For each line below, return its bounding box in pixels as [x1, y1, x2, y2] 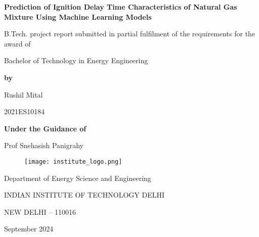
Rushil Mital [4, 89, 43, 100]
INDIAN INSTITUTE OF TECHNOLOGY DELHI [4, 189, 165, 200]
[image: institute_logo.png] [24, 158, 122, 165]
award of [4, 38, 31, 49]
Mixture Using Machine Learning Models [4, 11, 152, 22]
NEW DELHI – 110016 [4, 206, 76, 217]
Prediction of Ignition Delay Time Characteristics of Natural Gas [4, 2, 237, 12]
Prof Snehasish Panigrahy [4, 140, 83, 151]
